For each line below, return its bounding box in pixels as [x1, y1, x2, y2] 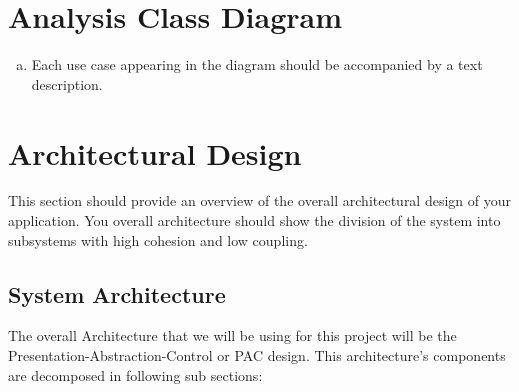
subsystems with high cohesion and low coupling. [8, 229, 308, 250]
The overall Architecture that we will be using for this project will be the [8, 325, 457, 346]
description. [31, 73, 103, 94]
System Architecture [8, 278, 226, 309]
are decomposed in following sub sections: [8, 364, 263, 385]
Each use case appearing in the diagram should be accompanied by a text [31, 54, 483, 75]
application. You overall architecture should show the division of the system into [8, 210, 501, 231]
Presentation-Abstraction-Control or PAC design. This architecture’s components [8, 345, 506, 366]
